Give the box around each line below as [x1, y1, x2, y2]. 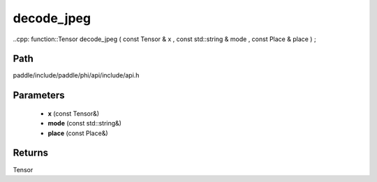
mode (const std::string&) [47, 119, 122, 128]
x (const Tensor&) [47, 109, 100, 118]
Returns [13, 147, 49, 159]
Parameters [13, 89, 65, 101]
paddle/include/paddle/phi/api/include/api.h [13, 71, 140, 79]
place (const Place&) [47, 129, 108, 137]
